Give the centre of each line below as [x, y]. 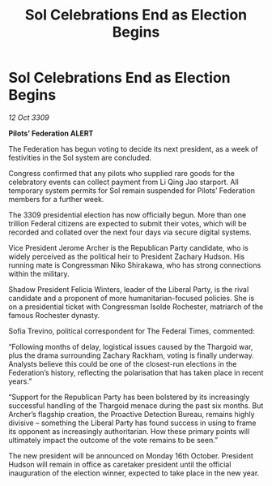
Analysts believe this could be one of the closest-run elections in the [123, 363]
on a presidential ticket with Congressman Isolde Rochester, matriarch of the [136, 307]
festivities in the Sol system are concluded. [80, 157]
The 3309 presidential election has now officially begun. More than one [127, 215]
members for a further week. [56, 199]
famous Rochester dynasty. [54, 315]
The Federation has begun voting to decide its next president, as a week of [133, 148]
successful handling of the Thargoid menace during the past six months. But [136, 405]
